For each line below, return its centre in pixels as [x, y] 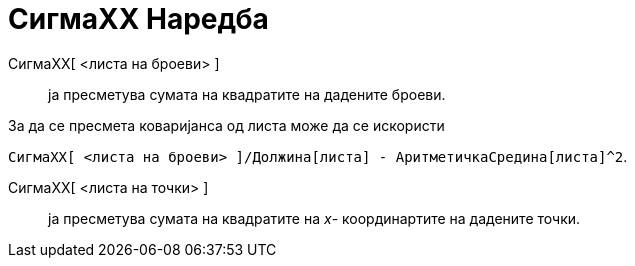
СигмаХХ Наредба [138, 19]
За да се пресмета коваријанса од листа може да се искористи [226, 125]
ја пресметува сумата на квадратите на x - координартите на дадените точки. [314, 218]
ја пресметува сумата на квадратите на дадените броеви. [247, 94]
